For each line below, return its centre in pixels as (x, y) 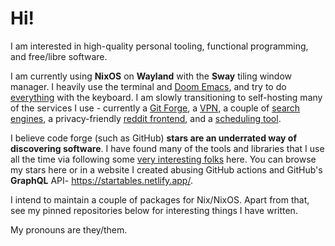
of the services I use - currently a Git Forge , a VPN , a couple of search (155, 108)
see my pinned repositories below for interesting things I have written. (154, 210)
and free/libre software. (59, 56)
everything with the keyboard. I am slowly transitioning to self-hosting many (166, 97)
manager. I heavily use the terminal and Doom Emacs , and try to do (148, 86)
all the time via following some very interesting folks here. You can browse (163, 159)
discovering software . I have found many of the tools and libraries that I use (167, 148)
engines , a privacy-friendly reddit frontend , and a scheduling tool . (146, 118)
